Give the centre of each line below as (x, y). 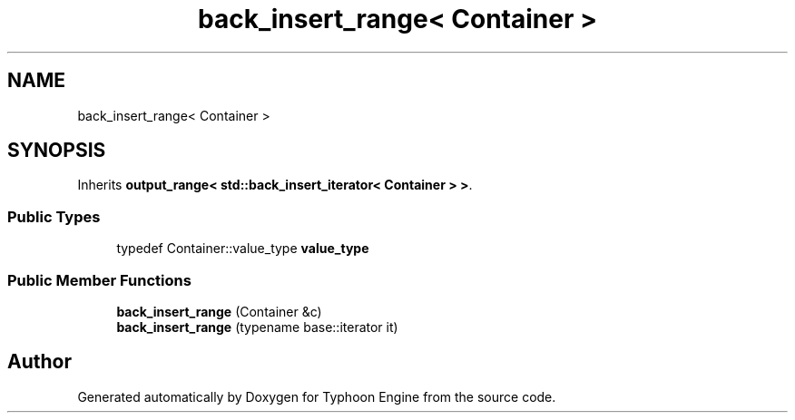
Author (39, 362)
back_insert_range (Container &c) (219, 311)
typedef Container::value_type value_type (243, 249)
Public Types (54, 216)
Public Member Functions (99, 280)
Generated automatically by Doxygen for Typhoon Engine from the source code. (317, 396)
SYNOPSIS (57, 151)
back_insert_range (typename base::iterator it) (257, 327)
